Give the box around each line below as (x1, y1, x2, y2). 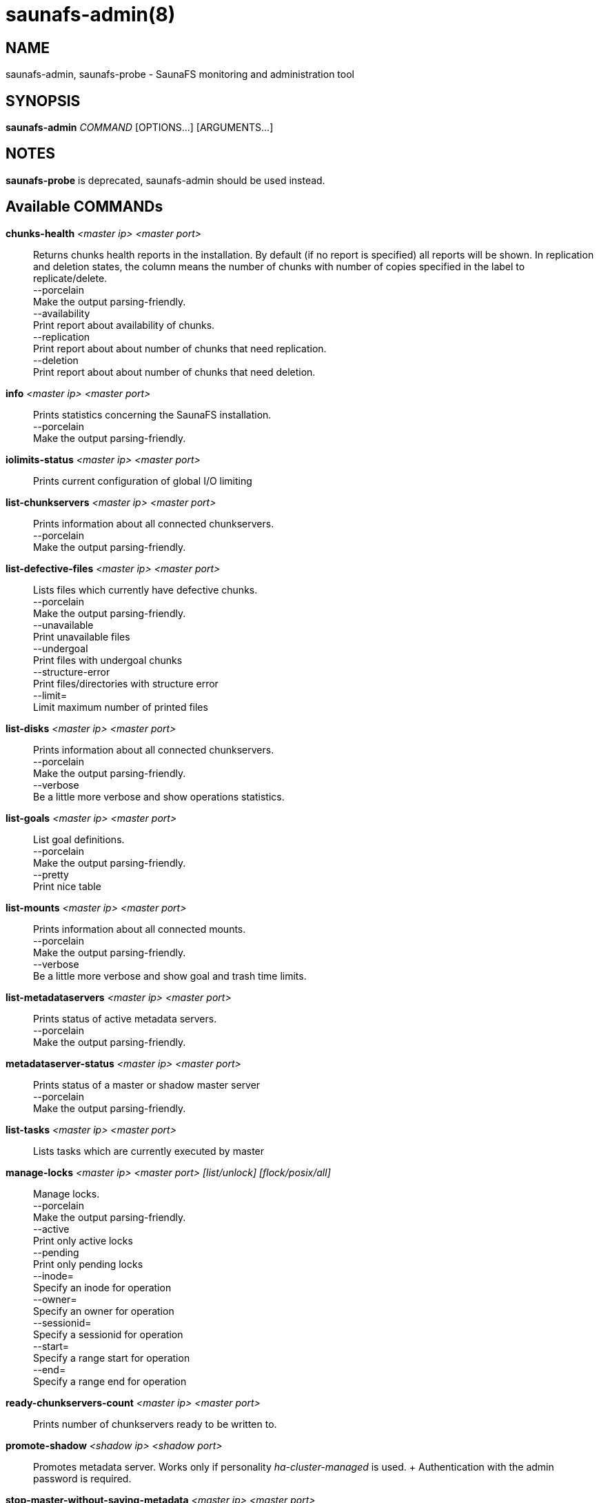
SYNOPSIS (6, 92, 81, 110)
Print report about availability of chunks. (33, 319, 215, 331)
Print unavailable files (33, 630, 130, 643)
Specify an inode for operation (33, 1281, 172, 1293)
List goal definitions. (33, 833, 125, 845)
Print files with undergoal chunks (33, 654, 183, 666)
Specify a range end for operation (33, 1375, 187, 1387)
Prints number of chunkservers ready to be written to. (33, 1418, 277, 1430)
